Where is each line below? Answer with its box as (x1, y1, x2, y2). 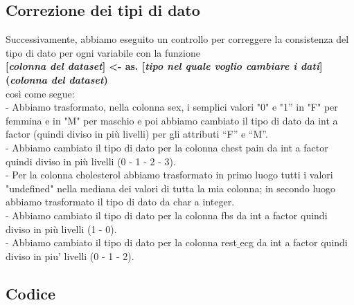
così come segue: (6, 86, 75, 100)
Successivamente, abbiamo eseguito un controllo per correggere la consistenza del (6, 32, 349, 46)
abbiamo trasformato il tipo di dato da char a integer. (6, 194, 235, 209)
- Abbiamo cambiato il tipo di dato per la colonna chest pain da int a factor (6, 140, 328, 154)
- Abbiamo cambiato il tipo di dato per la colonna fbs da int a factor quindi (6, 207, 328, 222)
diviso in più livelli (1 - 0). (6, 221, 117, 236)
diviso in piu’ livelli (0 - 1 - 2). (6, 248, 134, 263)
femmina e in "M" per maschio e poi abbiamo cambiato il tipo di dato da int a (6, 113, 338, 127)
